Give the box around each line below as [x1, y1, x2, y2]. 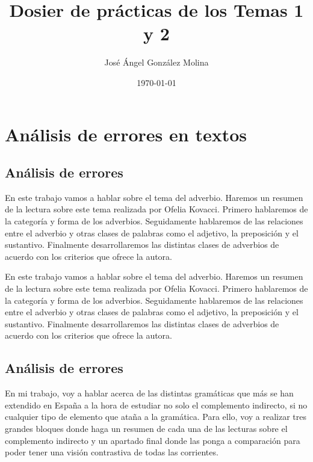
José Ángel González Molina [104, 56, 209, 69]
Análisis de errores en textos [5, 122, 247, 146]
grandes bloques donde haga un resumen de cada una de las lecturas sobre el [5, 422, 288, 434]
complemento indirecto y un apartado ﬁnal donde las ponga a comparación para [5, 434, 300, 446]
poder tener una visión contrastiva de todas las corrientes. [5, 446, 218, 458]
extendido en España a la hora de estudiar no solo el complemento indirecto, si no [5, 398, 308, 411]
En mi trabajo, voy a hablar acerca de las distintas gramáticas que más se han [5, 387, 294, 399]
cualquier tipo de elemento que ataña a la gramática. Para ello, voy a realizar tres [5, 410, 306, 423]
